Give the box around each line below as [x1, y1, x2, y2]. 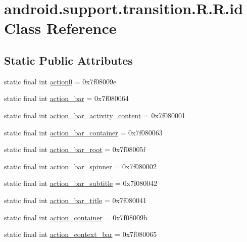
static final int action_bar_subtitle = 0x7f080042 [4, 178, 158, 188]
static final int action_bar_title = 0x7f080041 [4, 195, 147, 205]
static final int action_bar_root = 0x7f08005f [4, 144, 145, 155]
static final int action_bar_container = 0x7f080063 [4, 127, 163, 137]
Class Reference [4, 18, 117, 38]
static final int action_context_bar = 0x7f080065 [4, 229, 157, 239]
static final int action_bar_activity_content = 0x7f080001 [4, 110, 186, 120]
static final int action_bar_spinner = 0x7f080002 [4, 161, 157, 171]
